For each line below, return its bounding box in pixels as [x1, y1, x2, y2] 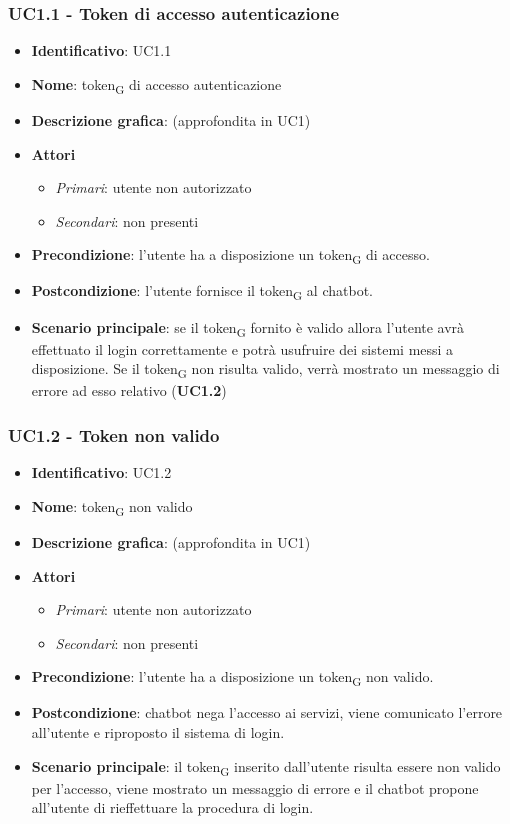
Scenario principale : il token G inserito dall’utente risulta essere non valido [31, 755, 501, 779]
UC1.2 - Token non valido [8, 422, 220, 447]
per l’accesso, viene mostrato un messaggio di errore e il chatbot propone [31, 777, 479, 798]
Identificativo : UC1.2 [31, 462, 172, 483]
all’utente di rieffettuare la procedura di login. [31, 797, 314, 818]
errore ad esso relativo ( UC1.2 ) [31, 380, 227, 401]
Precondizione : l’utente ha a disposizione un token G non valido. [31, 666, 434, 690]
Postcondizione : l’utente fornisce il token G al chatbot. [31, 280, 373, 304]
